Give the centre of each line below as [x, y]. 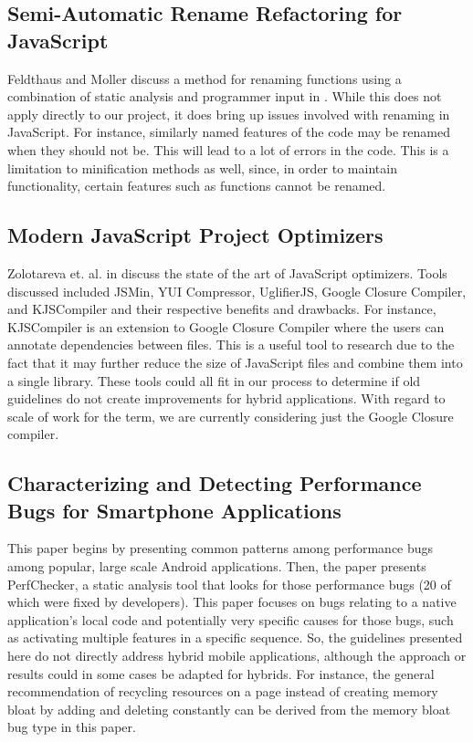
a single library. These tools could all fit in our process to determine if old [214, 380]
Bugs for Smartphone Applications [174, 510]
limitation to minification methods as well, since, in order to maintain [202, 167]
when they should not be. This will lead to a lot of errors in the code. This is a [228, 149]
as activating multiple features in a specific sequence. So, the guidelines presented [235, 637]
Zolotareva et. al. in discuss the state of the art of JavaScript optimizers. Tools [227, 272]
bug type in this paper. [72, 727]
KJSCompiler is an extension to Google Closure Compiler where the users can [226, 326]
